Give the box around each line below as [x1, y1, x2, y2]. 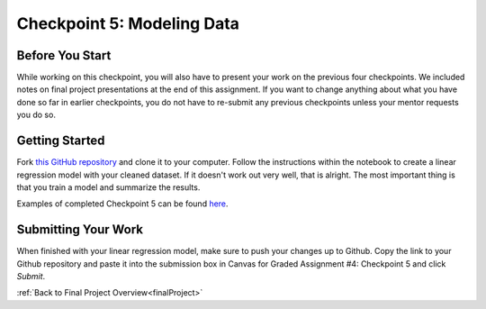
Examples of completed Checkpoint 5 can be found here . [16, 198, 229, 209]
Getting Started [16, 133, 105, 149]
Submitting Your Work [16, 222, 144, 238]
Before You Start [16, 48, 112, 63]
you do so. [16, 109, 56, 121]
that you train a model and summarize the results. [16, 181, 201, 193]
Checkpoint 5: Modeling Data [16, 14, 240, 33]
